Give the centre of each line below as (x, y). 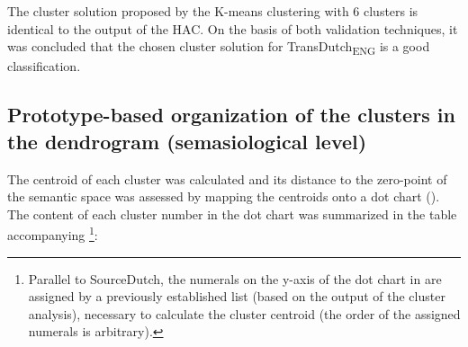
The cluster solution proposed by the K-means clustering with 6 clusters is (213, 11)
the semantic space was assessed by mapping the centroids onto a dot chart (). (224, 196)
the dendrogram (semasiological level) (187, 141)
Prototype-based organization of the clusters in (231, 115)
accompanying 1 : (53, 233)
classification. (44, 66)
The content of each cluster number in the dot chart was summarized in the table (232, 214)
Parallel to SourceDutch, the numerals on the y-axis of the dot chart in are (235, 278)
